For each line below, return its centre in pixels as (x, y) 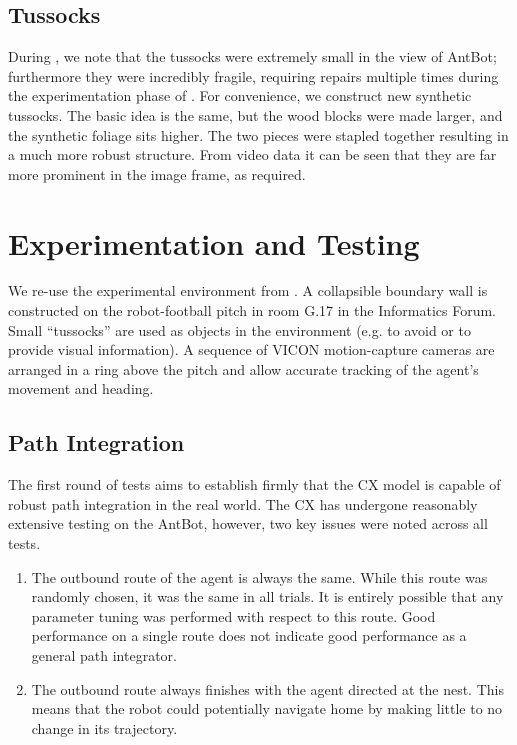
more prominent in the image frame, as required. (157, 173)
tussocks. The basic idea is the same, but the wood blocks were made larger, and (255, 114)
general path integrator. (104, 655)
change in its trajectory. (104, 727)
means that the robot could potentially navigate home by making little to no (267, 708)
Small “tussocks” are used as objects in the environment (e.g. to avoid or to (239, 329)
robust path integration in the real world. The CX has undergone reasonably (243, 503)
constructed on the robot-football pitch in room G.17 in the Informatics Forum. (252, 310)
